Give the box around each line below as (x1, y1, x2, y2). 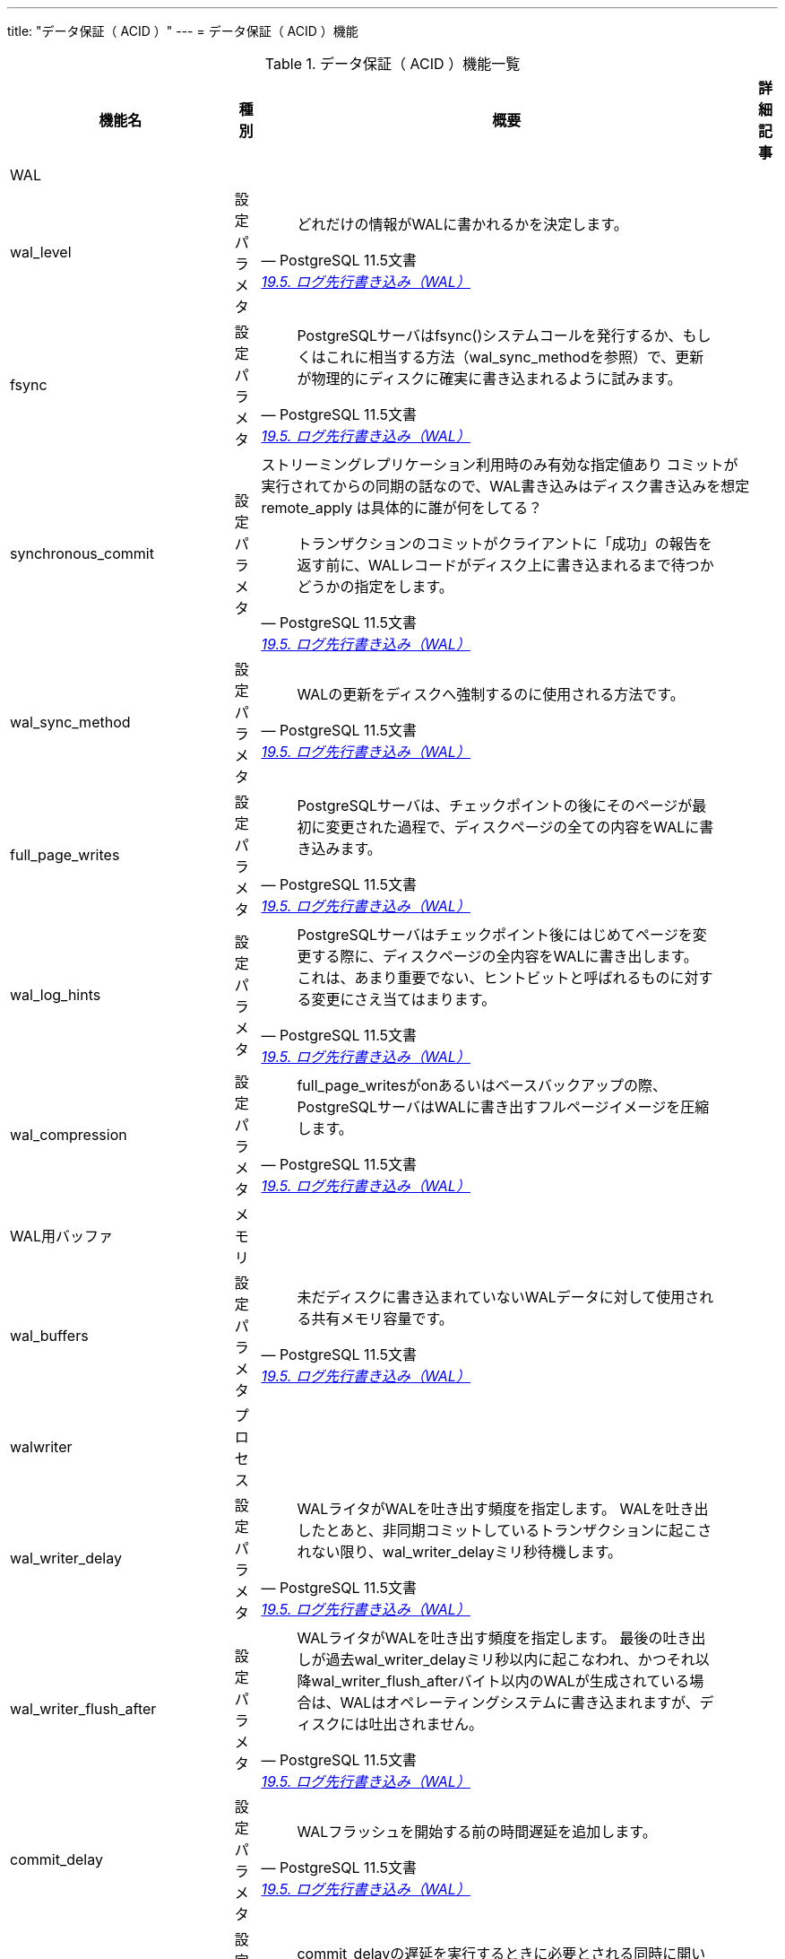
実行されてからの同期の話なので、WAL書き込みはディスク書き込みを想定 (261, 477, 750, 495)
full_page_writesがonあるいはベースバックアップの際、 (297, 1076, 668, 1094)
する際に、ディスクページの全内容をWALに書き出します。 (311, 947, 698, 965)
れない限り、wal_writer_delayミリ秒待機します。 (297, 1543, 623, 1561)
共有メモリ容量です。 (311, 1310, 453, 1328)
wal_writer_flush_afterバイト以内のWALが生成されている (311, 1672, 690, 1690)
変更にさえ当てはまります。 (311, 990, 496, 1008)
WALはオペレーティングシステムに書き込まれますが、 (340, 1693, 700, 1711)
